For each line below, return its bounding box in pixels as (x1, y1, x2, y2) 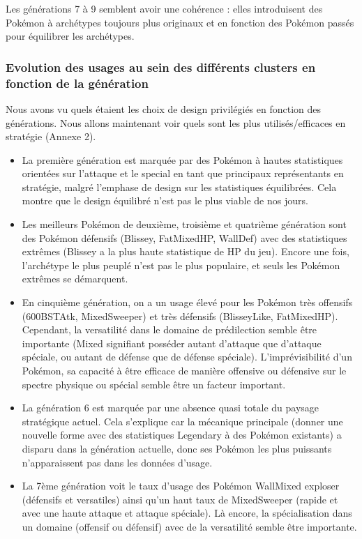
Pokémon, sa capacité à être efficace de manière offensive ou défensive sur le (22, 363, 347, 378)
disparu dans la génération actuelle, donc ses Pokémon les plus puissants (22, 441, 332, 455)
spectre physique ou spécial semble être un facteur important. (22, 377, 286, 391)
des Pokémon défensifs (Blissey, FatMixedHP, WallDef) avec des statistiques (22, 230, 347, 245)
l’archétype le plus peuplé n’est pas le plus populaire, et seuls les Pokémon (22, 257, 340, 272)
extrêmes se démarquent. (22, 271, 128, 286)
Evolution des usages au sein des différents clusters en (6, 58, 316, 75)
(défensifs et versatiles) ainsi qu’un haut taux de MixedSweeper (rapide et (22, 492, 338, 506)
